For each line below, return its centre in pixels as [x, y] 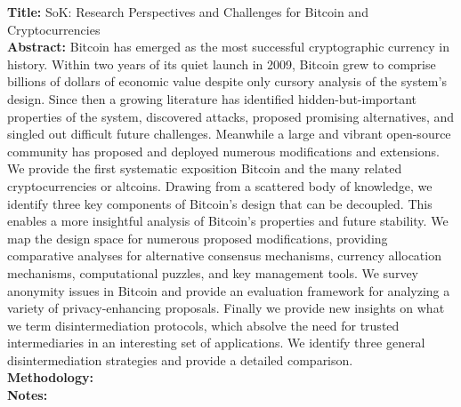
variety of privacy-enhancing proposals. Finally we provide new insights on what [226, 308]
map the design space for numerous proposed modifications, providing [198, 238]
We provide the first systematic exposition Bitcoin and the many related [205, 168]
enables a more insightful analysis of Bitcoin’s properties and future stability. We [228, 221]
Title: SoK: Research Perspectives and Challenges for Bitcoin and [188, 12]
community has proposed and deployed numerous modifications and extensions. [223, 151]
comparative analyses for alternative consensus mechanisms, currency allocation [224, 255]
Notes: [28, 395]
